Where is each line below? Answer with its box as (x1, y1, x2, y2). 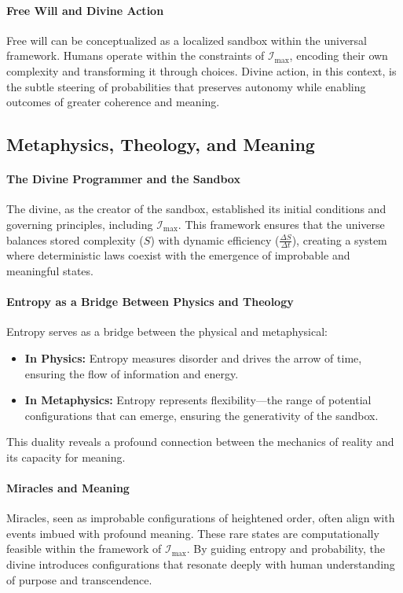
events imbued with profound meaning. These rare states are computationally (6, 525, 379, 541)
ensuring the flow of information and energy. (24, 365, 239, 381)
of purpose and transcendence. (6, 571, 152, 587)
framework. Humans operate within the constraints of (6, 47, 265, 64)
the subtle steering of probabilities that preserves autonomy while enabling (6, 78, 366, 94)
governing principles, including (6, 215, 153, 232)
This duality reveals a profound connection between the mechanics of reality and (6, 433, 394, 450)
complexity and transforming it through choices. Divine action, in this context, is (6, 62, 397, 79)
